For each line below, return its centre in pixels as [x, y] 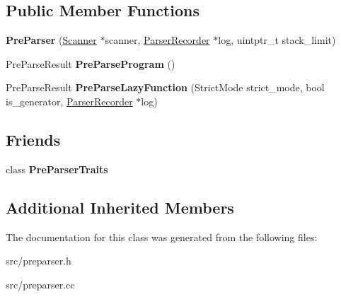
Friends [33, 139]
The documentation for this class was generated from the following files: [162, 237]
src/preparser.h [39, 261]
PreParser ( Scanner [51, 40]
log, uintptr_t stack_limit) [277, 40]
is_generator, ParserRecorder [69, 101]
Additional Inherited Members [120, 207]
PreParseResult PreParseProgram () [91, 63]
